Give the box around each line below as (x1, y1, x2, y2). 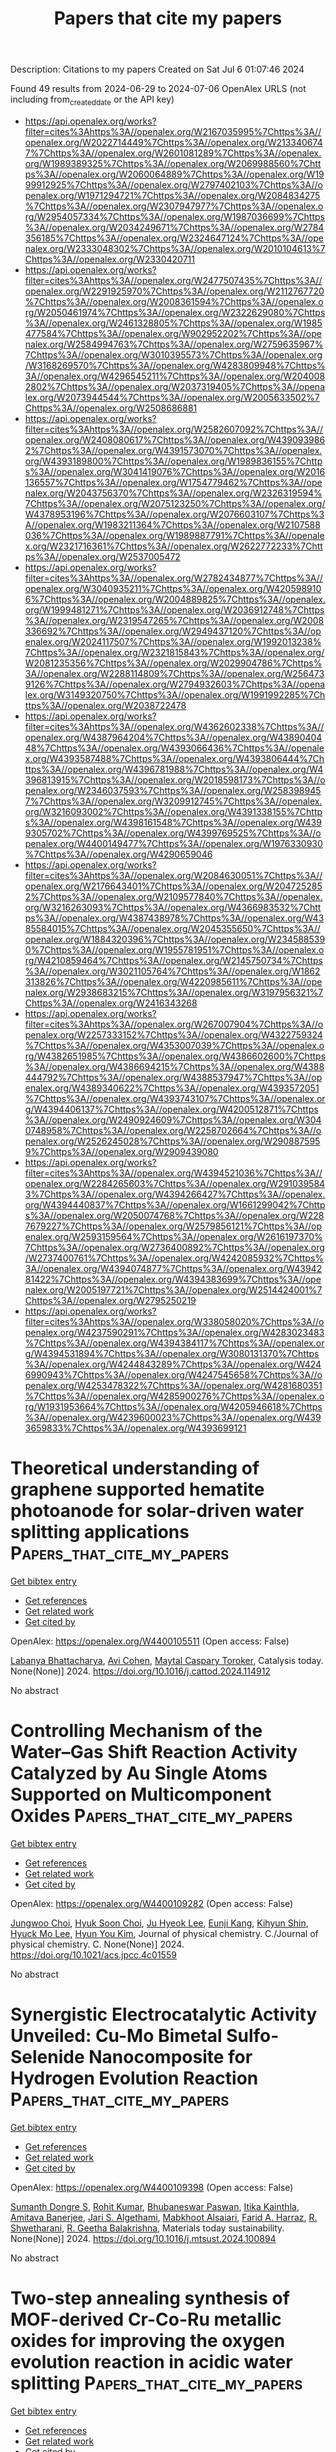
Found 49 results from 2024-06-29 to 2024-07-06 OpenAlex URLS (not (10, 83, 307, 95)
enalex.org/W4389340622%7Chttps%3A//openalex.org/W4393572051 (24, 1082, 320, 1094)
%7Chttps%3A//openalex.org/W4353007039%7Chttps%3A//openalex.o (24, 1039, 325, 1051)
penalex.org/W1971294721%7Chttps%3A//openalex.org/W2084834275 (24, 189, 321, 201)
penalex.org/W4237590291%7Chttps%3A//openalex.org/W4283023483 (24, 1326, 325, 1338)
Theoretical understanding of (10, 1457, 260, 1480)
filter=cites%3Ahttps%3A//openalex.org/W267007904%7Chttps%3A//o (24, 1018, 324, 1030)
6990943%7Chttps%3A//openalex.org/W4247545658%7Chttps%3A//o (24, 1368, 323, 1381)
